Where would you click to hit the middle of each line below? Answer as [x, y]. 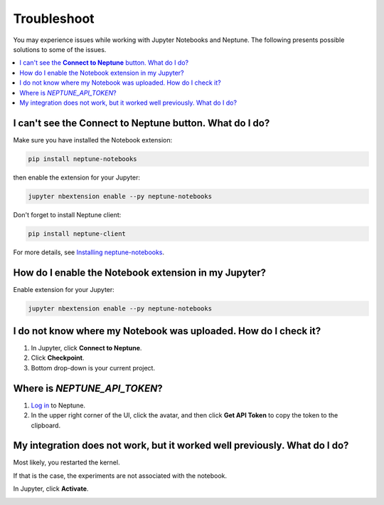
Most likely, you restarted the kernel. [66, 462]
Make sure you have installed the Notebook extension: [93, 140]
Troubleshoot [54, 19]
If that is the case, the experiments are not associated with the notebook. [120, 475]
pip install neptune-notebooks [83, 159]
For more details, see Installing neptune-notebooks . [89, 252]
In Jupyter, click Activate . [51, 489]
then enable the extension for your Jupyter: [76, 177]
